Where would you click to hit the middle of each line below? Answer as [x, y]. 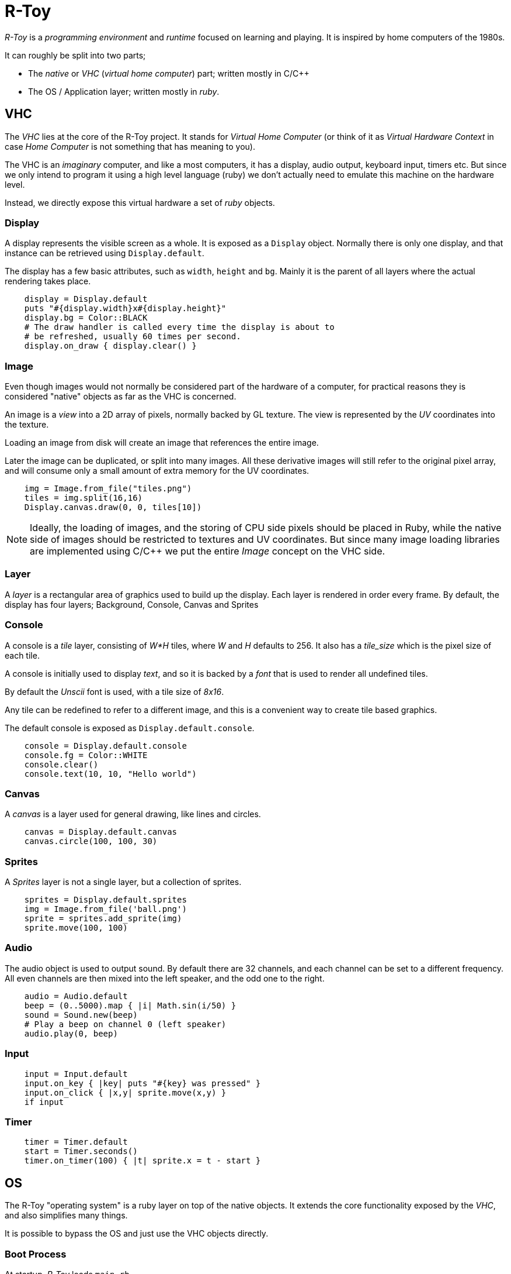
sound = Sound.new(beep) [81, 1015]
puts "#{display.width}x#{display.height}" [125, 309]
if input [44, 1102]
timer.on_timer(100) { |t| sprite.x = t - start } [142, 1161]
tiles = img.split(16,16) [84, 498]
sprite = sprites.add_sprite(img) [103, 919]
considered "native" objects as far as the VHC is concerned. [121, 397]
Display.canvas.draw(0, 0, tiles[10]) [113, 507]
